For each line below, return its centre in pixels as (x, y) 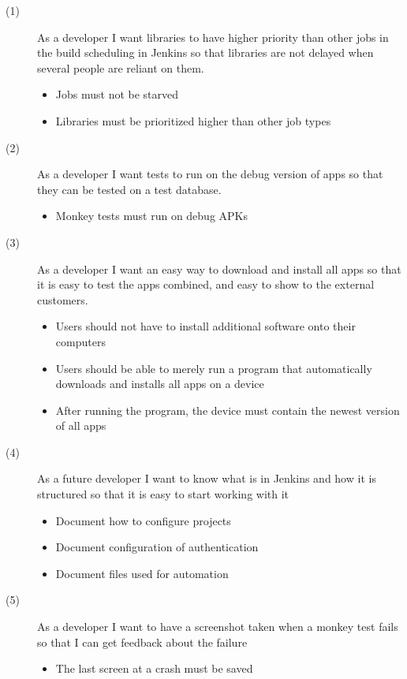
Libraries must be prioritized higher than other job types (193, 120)
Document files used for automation (142, 573)
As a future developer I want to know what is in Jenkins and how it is (207, 478)
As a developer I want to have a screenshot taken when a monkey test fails (218, 627)
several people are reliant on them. (121, 67)
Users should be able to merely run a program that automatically (214, 368)
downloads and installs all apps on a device (160, 384)
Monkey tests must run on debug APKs (152, 216)
